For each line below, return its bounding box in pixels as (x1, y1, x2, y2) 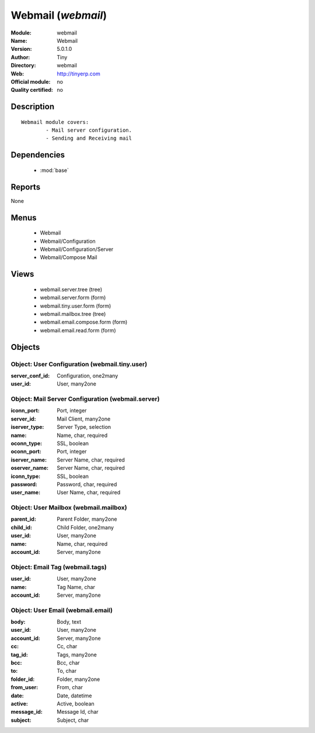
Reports (10, 182, 41, 192)
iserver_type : (10, 424, 44, 431)
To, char (57, 667, 77, 675)
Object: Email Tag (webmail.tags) (10, 563, 107, 571)
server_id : (10, 415, 36, 422)
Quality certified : (10, 87, 54, 94)
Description (10, 102, 55, 112)
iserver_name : (10, 456, 47, 463)
